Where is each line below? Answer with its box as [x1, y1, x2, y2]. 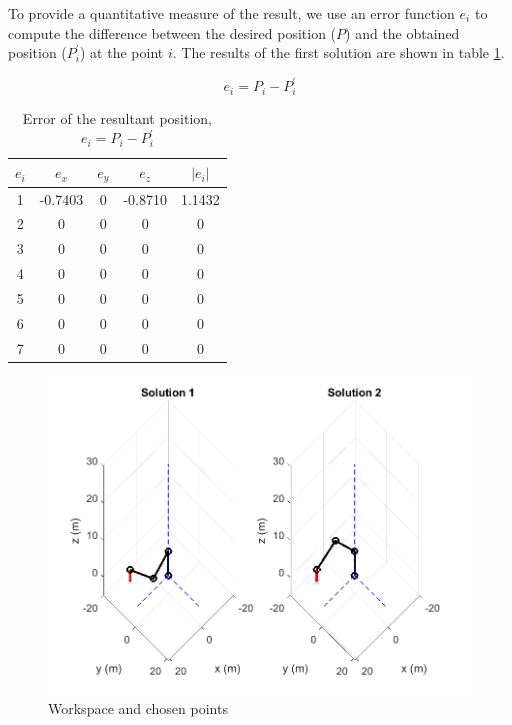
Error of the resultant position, [22, 107, 212, 128]
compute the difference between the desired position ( [8, 22, 337, 43]
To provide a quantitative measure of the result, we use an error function [8, 3, 455, 23]
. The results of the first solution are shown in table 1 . [172, 42, 505, 63]
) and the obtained [345, 22, 460, 43]
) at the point [80, 42, 164, 63]
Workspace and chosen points [48, 698, 228, 719]
